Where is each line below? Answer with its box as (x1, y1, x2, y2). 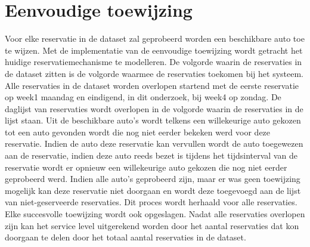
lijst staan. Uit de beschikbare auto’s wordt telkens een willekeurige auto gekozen (5, 114, 301, 126)
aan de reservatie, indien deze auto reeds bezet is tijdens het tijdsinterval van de (5, 149, 297, 162)
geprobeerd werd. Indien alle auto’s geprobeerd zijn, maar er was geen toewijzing (5, 172, 300, 185)
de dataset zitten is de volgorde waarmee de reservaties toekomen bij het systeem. (5, 67, 304, 79)
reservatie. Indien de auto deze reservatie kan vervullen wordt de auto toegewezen (5, 137, 303, 150)
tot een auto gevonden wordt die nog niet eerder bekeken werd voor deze (5, 125, 271, 138)
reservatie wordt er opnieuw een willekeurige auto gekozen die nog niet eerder (5, 160, 287, 173)
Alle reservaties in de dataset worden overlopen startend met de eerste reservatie (5, 79, 299, 91)
